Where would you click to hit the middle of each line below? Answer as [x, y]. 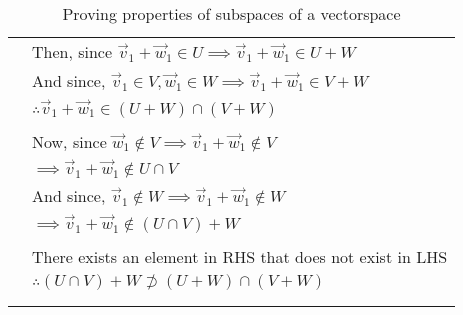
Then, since [72, 51]
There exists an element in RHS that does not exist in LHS [240, 256]
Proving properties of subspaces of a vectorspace [231, 13]
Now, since [69, 141]
